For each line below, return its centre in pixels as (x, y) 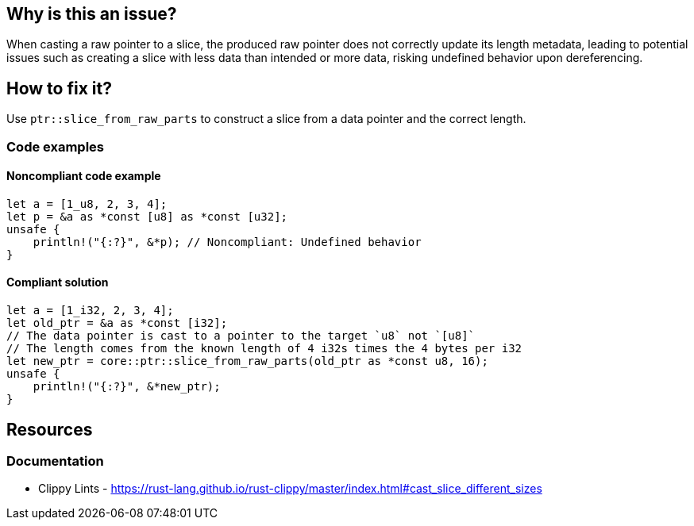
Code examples (56, 146)
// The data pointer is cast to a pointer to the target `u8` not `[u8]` (241, 336)
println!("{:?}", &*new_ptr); (127, 387)
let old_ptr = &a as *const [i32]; (117, 323)
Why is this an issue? (92, 14)
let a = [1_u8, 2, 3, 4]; (87, 203)
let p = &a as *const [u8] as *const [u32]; (147, 216)
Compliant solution (58, 282)
